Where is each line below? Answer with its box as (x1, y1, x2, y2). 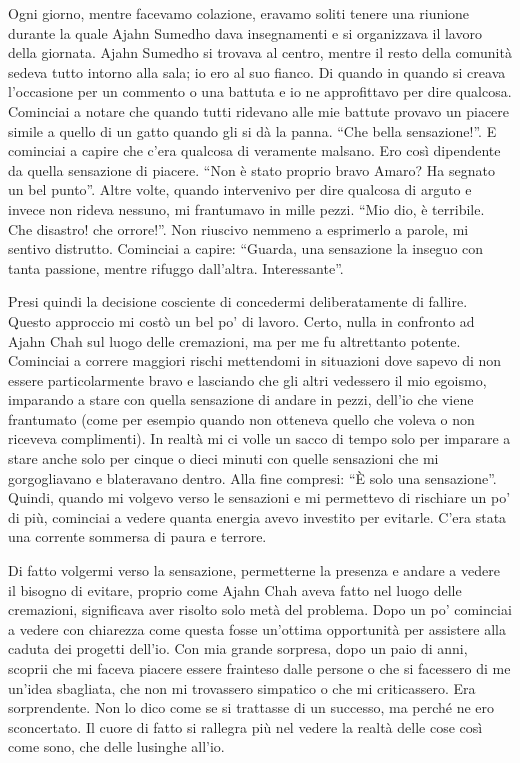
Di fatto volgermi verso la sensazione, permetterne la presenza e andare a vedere (8, 560, 500, 581)
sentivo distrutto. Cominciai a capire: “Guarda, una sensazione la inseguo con (8, 238, 484, 259)
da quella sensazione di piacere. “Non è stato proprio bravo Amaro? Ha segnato (8, 159, 495, 180)
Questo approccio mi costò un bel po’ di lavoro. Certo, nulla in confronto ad (8, 310, 475, 331)
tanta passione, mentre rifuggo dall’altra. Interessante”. (8, 257, 344, 278)
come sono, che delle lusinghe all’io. (8, 736, 225, 757)
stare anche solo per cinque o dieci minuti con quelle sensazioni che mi (8, 448, 439, 469)
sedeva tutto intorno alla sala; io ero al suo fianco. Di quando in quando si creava (8, 61, 506, 82)
